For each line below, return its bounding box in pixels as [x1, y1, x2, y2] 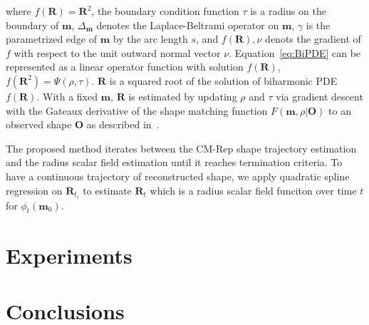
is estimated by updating [128, 88, 237, 103]
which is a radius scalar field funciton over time [150, 182, 357, 197]
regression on [6, 182, 63, 197]
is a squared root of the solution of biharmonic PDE [109, 73, 338, 88]
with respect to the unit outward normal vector [14, 45, 221, 60]
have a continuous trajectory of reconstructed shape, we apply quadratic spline [6, 168, 350, 183]
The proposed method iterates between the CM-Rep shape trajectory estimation [6, 140, 357, 155]
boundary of [6, 17, 59, 32]
